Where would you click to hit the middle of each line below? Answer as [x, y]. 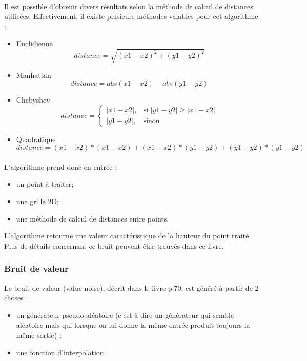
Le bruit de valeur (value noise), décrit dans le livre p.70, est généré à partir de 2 [131, 287]
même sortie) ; [39, 335]
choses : [16, 298]
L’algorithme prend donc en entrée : [61, 166]
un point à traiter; [45, 184]
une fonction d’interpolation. [61, 352]
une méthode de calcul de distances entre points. [93, 218]
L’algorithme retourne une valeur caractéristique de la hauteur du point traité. [128, 236]
